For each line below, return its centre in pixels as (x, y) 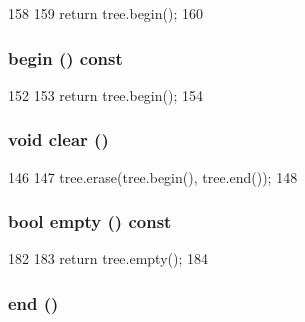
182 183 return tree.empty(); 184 (108, 258)
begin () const (65, 57)
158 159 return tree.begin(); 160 (105, 13)
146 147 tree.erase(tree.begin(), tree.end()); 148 (153, 176)
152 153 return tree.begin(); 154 (105, 94)
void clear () (58, 139)
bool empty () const (90, 221)
